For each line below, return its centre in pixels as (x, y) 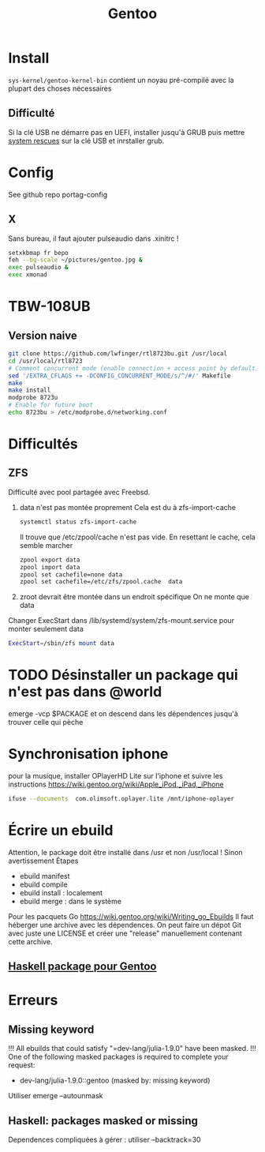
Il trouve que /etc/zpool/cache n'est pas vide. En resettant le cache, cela (138, 537)
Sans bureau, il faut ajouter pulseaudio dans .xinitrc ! (93, 238)
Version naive (43, 335)
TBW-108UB (49, 307)
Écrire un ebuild (61, 831)
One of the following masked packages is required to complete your (118, 1057)
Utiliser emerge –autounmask (56, 1096)
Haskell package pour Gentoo (82, 967)
